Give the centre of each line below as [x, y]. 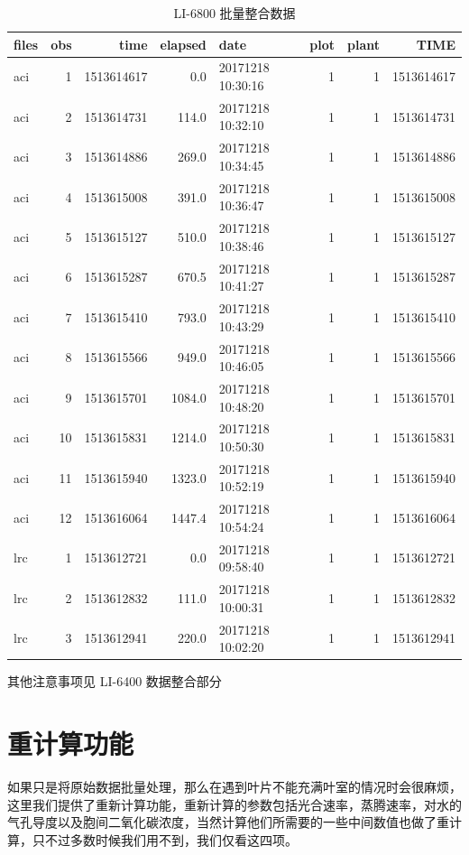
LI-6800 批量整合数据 [234, 13]
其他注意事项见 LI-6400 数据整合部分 [115, 681]
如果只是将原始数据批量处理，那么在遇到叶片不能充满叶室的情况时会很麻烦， [234, 786]
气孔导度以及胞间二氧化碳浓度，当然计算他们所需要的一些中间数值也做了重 [228, 822]
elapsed [183, 44]
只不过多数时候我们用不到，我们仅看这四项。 [165, 839]
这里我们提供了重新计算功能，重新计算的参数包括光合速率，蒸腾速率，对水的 [234, 804]
